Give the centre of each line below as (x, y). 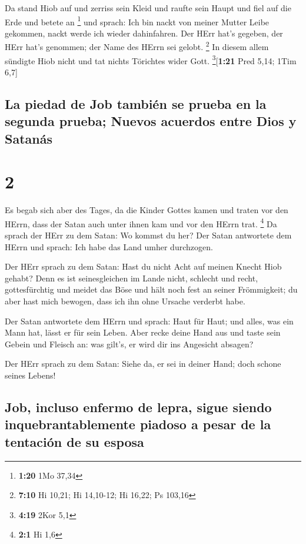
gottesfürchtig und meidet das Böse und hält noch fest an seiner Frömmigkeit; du (151, 289)
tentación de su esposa (74, 441)
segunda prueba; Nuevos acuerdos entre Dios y (151, 121)
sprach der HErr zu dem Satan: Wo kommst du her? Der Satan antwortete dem (148, 235)
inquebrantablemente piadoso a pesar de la (138, 424)
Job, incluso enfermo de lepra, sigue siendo (138, 407)
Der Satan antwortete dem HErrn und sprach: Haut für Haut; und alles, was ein (149, 321)
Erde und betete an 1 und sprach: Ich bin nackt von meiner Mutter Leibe (137, 21)
